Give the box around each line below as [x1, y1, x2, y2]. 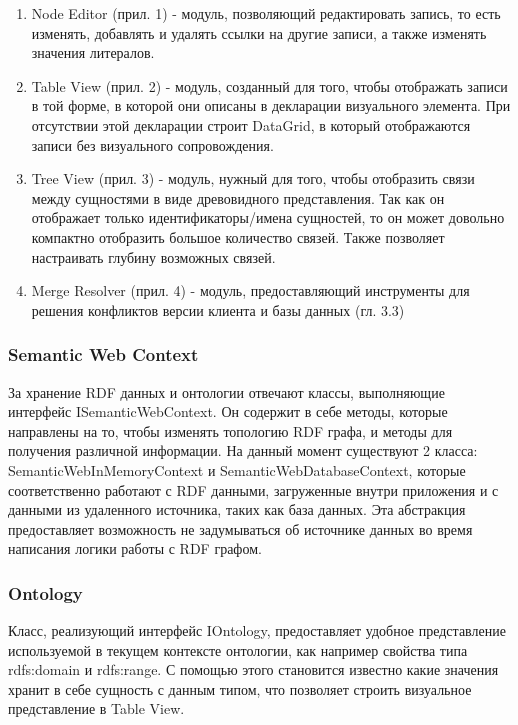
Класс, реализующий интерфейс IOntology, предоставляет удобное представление [8, 620, 506, 641]
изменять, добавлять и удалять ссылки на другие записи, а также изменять [31, 22, 487, 43]
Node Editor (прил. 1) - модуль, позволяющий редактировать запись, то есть [31, 3, 501, 23]
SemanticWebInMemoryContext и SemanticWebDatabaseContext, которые [8, 459, 466, 480]
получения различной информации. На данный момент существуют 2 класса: [8, 440, 478, 461]
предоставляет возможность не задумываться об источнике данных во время [8, 518, 473, 539]
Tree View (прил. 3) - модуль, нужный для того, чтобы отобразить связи [31, 168, 475, 189]
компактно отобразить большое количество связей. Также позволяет [31, 226, 445, 247]
